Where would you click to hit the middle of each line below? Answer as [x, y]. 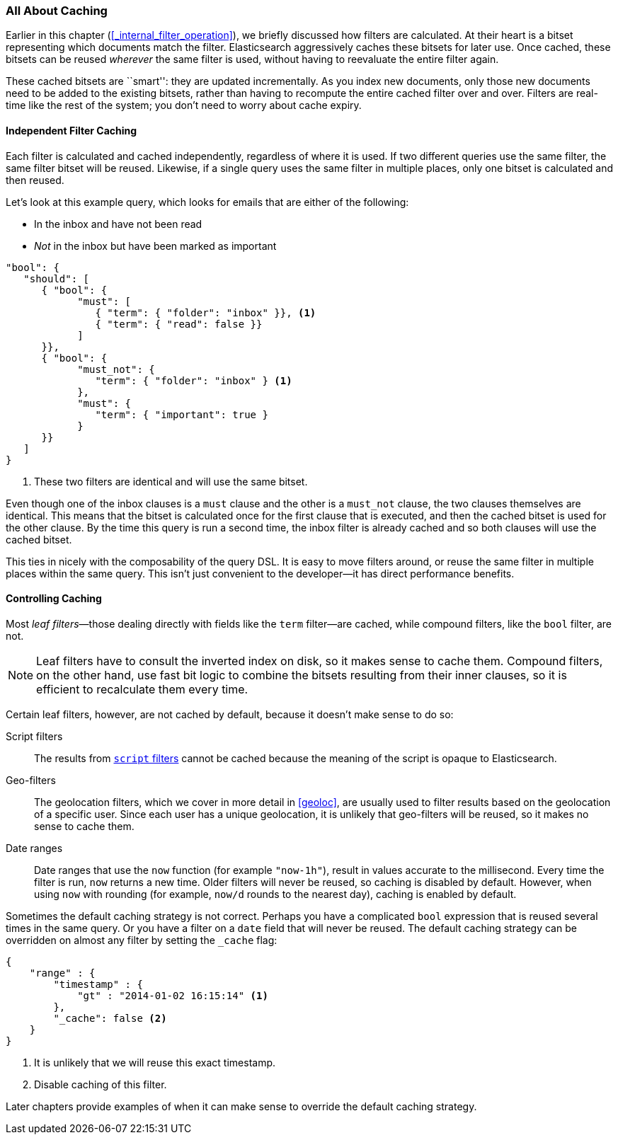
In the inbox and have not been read [118, 224]
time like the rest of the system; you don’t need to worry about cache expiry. [184, 105]
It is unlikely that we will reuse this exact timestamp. [155, 1062]
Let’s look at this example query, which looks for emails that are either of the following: [207, 202]
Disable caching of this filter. [101, 1084]
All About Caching [57, 11]
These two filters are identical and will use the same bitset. [171, 481]
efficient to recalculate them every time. [142, 689]
